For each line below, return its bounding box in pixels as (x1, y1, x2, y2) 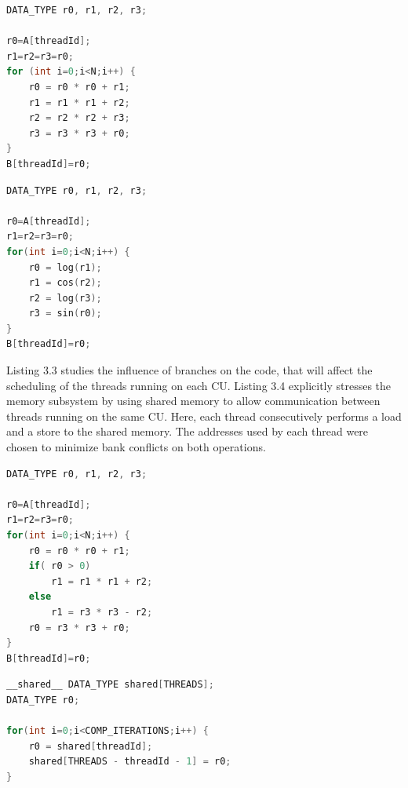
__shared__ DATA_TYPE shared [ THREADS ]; (6, 679, 214, 691)
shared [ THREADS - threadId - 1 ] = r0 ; (28, 756, 231, 768)
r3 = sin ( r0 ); (28, 308, 102, 319)
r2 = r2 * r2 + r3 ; (28, 112, 130, 124)
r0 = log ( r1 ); (28, 261, 102, 273)
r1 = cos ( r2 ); (28, 277, 102, 289)
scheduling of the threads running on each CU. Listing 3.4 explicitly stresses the (6, 377, 392, 393)
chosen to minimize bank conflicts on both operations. (6, 439, 266, 455)
